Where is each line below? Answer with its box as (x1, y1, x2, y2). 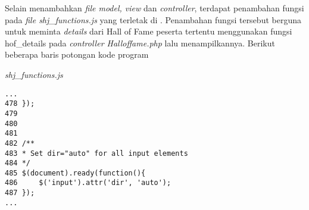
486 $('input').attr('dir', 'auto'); (5, 178, 171, 187)
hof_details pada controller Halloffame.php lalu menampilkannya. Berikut (5, 36, 275, 49)
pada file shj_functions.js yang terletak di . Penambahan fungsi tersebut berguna (5, 13, 301, 26)
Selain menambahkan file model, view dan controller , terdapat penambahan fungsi (5, 2, 304, 14)
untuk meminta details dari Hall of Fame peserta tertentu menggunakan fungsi (5, 25, 292, 37)
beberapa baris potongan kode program (5, 48, 149, 61)
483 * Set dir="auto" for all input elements (5, 149, 188, 158)
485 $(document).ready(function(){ (5, 168, 146, 177)
